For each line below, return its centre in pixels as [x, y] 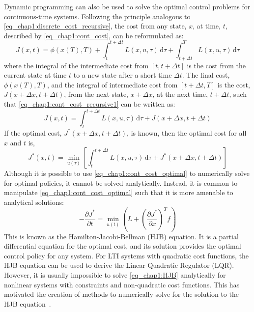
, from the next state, [96, 94]
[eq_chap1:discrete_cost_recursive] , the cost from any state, [95, 26]
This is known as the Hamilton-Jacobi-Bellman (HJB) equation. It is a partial [121, 236]
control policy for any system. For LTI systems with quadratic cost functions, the [127, 255]
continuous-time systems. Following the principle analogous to [97, 16]
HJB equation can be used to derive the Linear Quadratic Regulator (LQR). [119, 265]
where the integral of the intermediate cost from [76, 65]
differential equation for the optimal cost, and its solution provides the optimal [123, 246]
